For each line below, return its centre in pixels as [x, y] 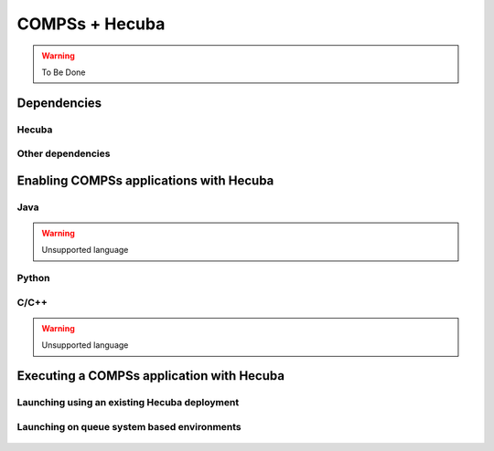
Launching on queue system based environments [129, 426]
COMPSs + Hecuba [91, 24]
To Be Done [64, 72]
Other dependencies [64, 153]
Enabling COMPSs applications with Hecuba [145, 180]
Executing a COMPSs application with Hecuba [151, 376]
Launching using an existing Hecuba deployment [128, 403]
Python [33, 278]
